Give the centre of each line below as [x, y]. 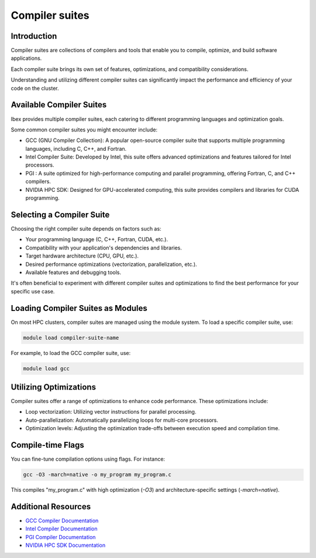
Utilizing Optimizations [54, 387]
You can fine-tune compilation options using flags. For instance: [88, 459]
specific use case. [33, 291]
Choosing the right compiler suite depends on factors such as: [86, 228]
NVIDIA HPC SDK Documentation [65, 545]
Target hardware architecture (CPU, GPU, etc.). [82, 256]
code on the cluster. [35, 88]
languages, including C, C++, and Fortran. [76, 148]
